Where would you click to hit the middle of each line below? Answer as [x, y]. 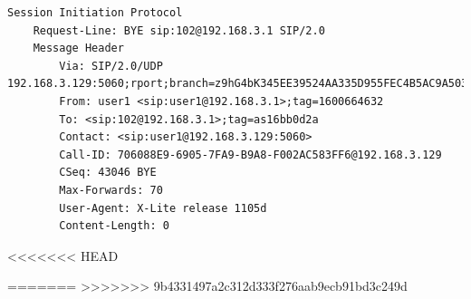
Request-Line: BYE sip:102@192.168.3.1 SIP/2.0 [179, 30]
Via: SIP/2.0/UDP [111, 66]
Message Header [78, 48]
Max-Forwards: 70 [111, 190]
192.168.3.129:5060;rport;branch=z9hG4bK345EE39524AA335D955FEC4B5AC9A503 [238, 84]
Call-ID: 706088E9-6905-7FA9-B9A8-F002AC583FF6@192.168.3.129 [250, 154]
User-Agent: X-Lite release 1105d [163, 208]
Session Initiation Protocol [95, 13]
